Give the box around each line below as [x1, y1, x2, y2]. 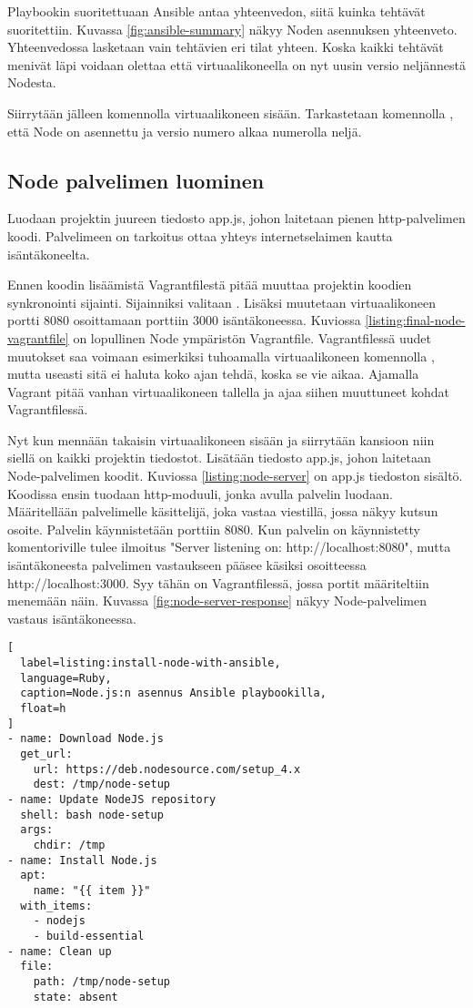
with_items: [20, 899, 93, 912]
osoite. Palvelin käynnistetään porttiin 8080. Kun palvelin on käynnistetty [7, 519, 420, 538]
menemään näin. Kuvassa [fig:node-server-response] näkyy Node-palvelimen [7, 591, 427, 610]
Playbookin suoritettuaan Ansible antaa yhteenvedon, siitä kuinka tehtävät [7, 2, 426, 20]
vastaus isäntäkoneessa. [7, 608, 136, 627]
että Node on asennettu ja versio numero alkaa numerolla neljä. [7, 121, 362, 140]
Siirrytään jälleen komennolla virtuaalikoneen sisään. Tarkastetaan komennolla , [7, 103, 454, 122]
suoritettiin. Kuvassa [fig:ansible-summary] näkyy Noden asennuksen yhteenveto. [7, 19, 458, 38]
